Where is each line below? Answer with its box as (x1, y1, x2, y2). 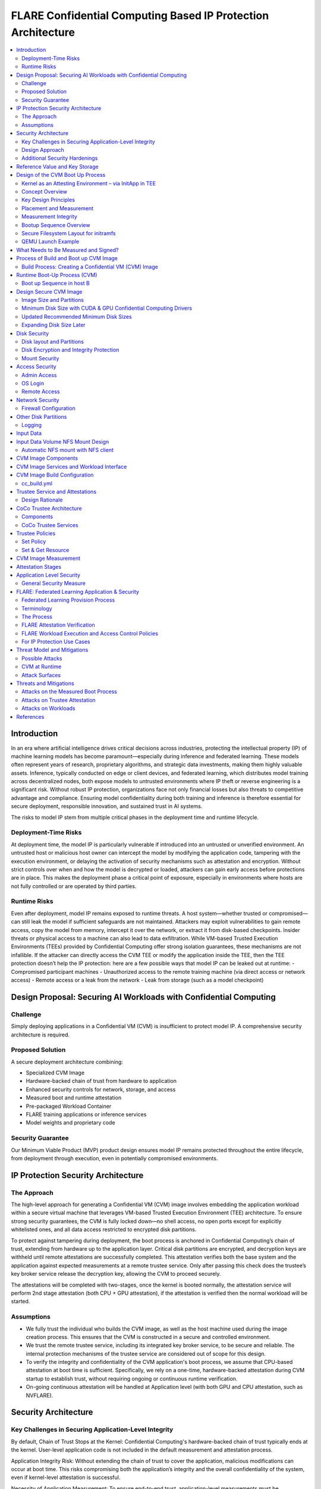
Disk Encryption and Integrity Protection (21, 346, 119, 354)
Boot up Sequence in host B (21, 280, 90, 287)
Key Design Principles (21, 197, 75, 204)
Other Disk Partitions (16, 413, 67, 420)
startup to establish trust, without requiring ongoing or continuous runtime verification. (26, 1375, 238, 1382)
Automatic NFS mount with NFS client (21, 447, 114, 454)
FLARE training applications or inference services (26, 1111, 147, 1118)
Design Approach (21, 147, 65, 154)
